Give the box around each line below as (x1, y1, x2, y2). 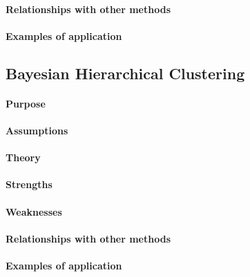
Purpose (6, 96, 46, 110)
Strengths (6, 177, 52, 192)
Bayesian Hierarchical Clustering (6, 62, 245, 83)
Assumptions (6, 123, 68, 137)
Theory (6, 150, 41, 165)
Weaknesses (6, 204, 62, 218)
